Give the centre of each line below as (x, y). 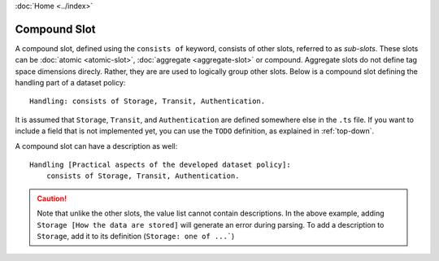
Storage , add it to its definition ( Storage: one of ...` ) (136, 236)
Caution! (52, 198)
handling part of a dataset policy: (70, 83)
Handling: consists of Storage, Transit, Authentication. (148, 101)
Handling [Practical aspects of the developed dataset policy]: (161, 165)
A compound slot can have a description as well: (96, 146)
